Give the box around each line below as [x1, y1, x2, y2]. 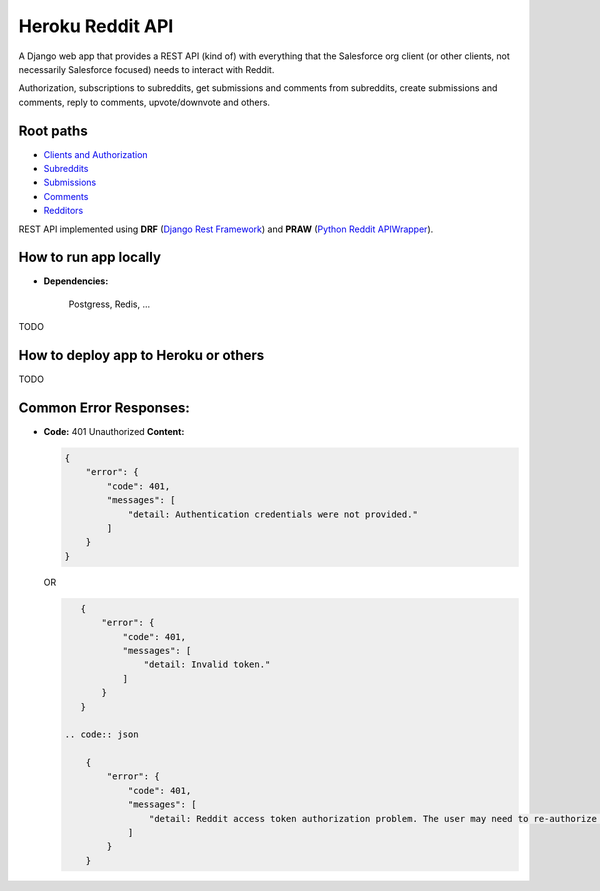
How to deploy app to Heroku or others [18, 347, 265, 364]
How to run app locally [18, 249, 162, 266]
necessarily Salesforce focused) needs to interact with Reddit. [18, 63, 275, 75]
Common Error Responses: [18, 399, 190, 416]
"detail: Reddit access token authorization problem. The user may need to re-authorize [148, 813, 597, 824]
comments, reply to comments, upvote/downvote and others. [18, 96, 270, 108]
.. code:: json [64, 729, 139, 740]
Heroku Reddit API [18, 15, 174, 37]
